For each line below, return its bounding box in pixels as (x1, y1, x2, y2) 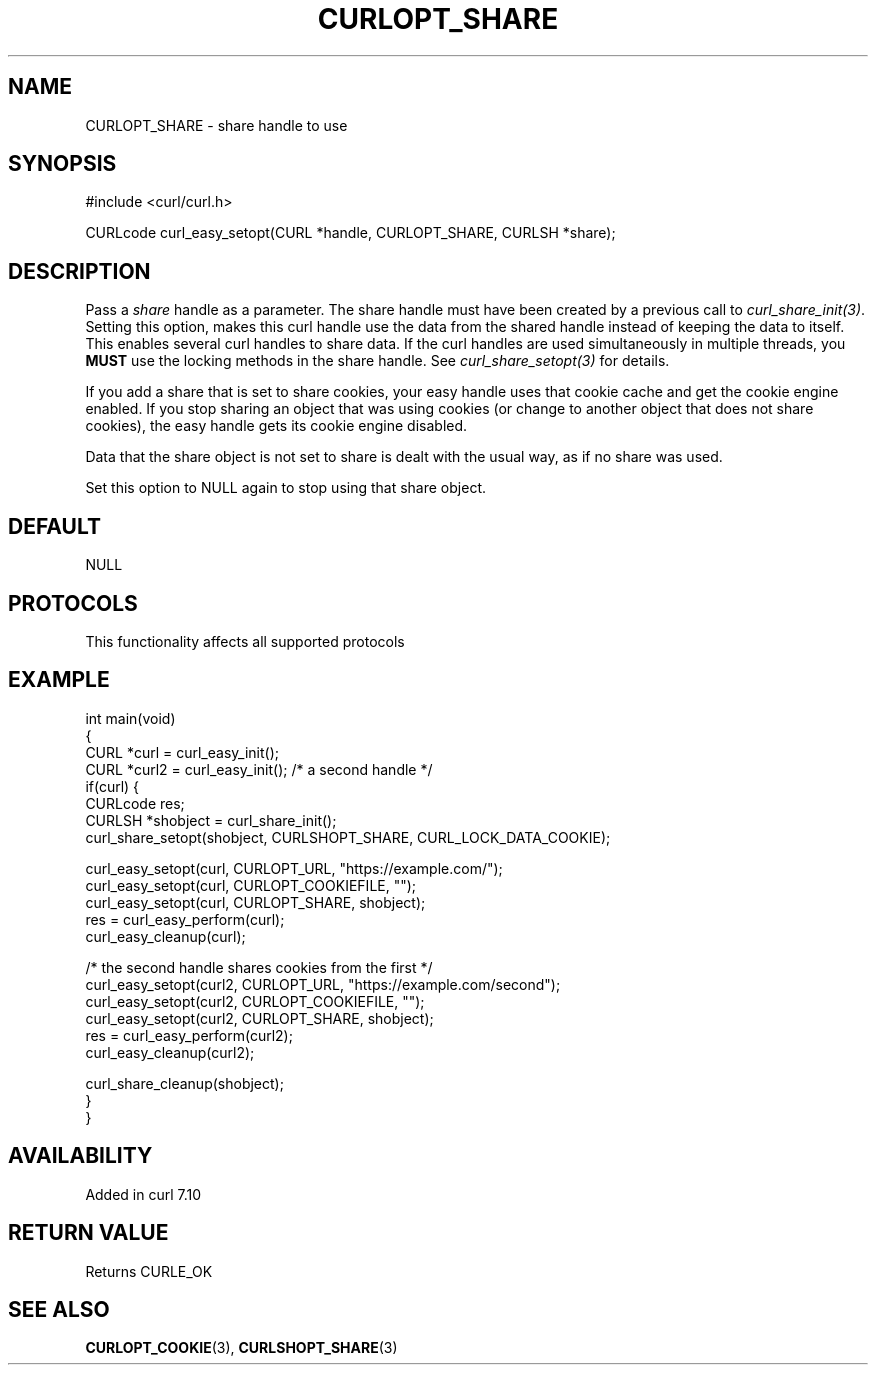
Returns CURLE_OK (85, 1262, 213, 1280)
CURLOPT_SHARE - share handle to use (85, 116, 348, 134)
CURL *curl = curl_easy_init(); (85, 743, 279, 761)
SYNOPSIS (8, 151, 117, 177)
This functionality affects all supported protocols (85, 632, 405, 650)
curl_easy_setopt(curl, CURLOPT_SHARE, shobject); (85, 893, 426, 911)
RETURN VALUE (8, 1220, 169, 1246)
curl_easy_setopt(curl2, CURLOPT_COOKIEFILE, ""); (85, 992, 425, 1010)
